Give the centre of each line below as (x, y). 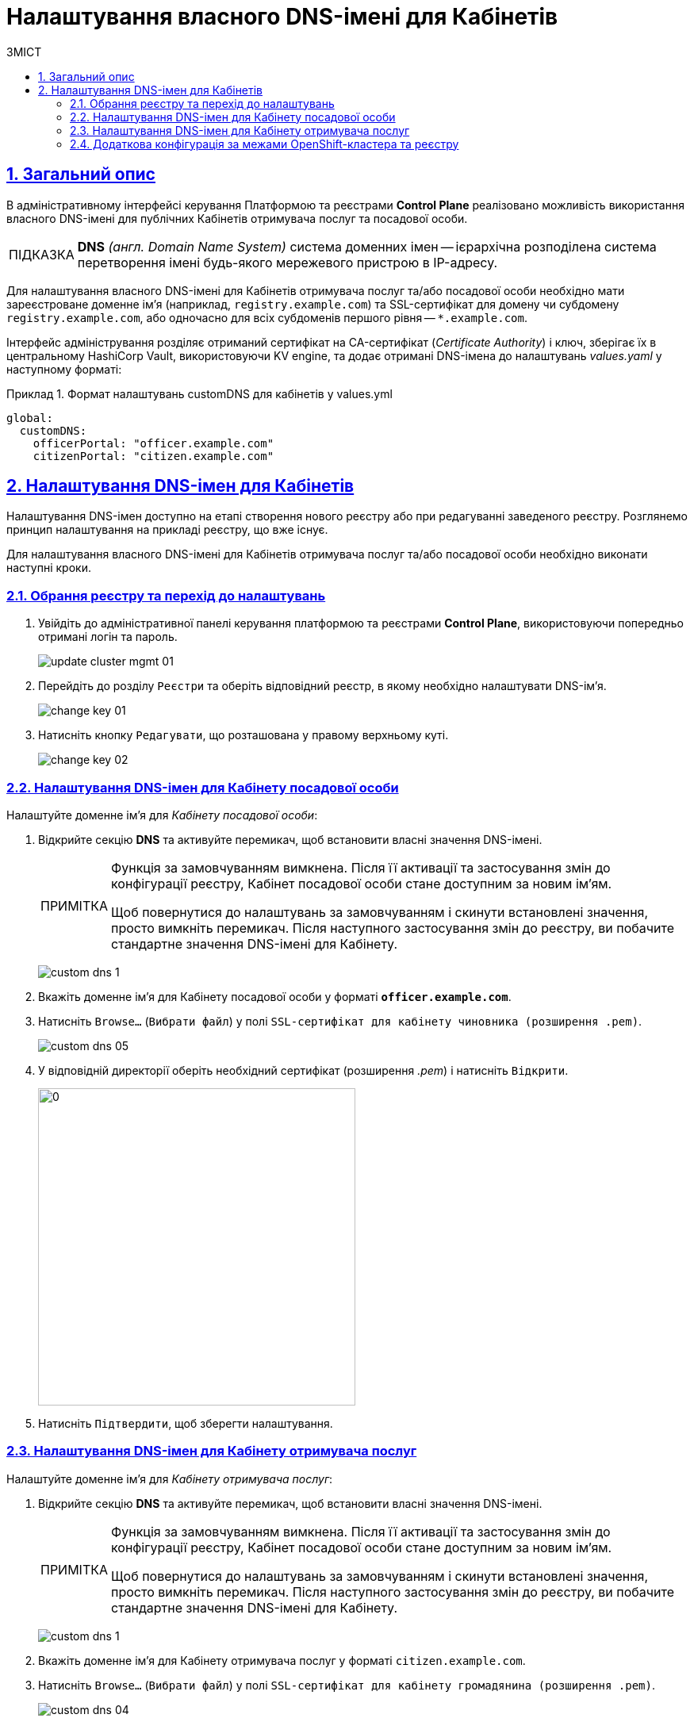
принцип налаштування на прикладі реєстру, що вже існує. (167, 530)
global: (30, 418)
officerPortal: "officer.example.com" (153, 443)
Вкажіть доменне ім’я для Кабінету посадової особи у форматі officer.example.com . (275, 996)
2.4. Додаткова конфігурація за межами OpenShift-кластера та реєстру (265, 144)
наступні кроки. (49, 568)
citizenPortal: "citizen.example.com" (153, 456)
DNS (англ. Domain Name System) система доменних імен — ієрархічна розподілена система (367, 246)
